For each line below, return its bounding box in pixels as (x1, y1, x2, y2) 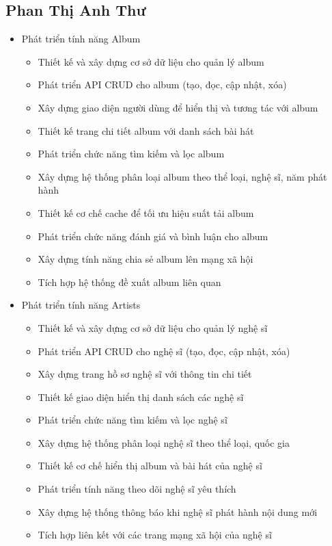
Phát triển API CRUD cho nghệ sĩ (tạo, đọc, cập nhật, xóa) (38, 343, 290, 358)
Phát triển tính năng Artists (21, 298, 141, 312)
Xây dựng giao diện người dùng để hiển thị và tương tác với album (38, 100, 318, 114)
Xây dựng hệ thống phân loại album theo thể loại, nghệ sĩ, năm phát (38, 169, 327, 183)
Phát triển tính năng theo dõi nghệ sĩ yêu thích (38, 482, 236, 496)
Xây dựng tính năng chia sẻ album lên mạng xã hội (38, 252, 253, 266)
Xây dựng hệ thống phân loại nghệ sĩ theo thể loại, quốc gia (38, 435, 290, 450)
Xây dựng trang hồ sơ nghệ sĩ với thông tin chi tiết (38, 367, 252, 381)
